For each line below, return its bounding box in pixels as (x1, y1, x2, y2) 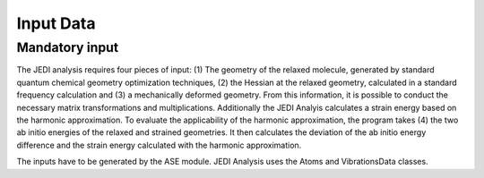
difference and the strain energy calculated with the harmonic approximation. (16, 140, 302, 150)
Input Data (16, 13, 96, 33)
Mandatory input (16, 39, 119, 55)
